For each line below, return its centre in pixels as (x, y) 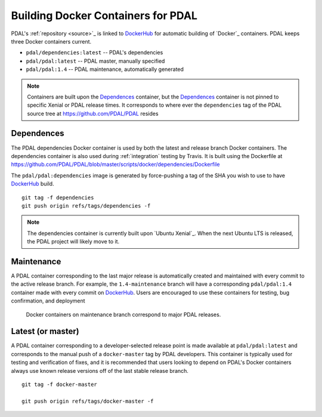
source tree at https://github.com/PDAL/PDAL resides (93, 113)
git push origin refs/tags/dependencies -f (86, 206)
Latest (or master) (45, 331)
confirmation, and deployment (48, 301)
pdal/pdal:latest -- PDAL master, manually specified (95, 61)
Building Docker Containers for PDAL (104, 16)
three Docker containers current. (51, 41)
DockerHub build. (32, 184)
